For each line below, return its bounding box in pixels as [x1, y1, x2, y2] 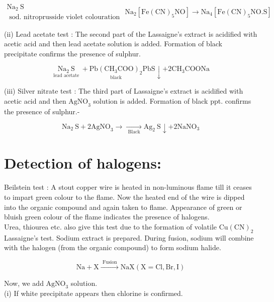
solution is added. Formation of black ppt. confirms [93, 95, 251, 106]
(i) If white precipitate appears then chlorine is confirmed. [4, 288, 183, 298]
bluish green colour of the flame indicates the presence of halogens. [4, 211, 210, 222]
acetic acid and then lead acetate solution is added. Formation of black [4, 38, 222, 49]
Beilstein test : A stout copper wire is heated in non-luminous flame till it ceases [4, 182, 252, 192]
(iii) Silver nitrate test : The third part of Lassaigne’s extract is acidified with [4, 86, 243, 96]
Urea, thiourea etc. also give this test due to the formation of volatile [4, 221, 217, 232]
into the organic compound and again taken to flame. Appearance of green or [4, 201, 242, 212]
